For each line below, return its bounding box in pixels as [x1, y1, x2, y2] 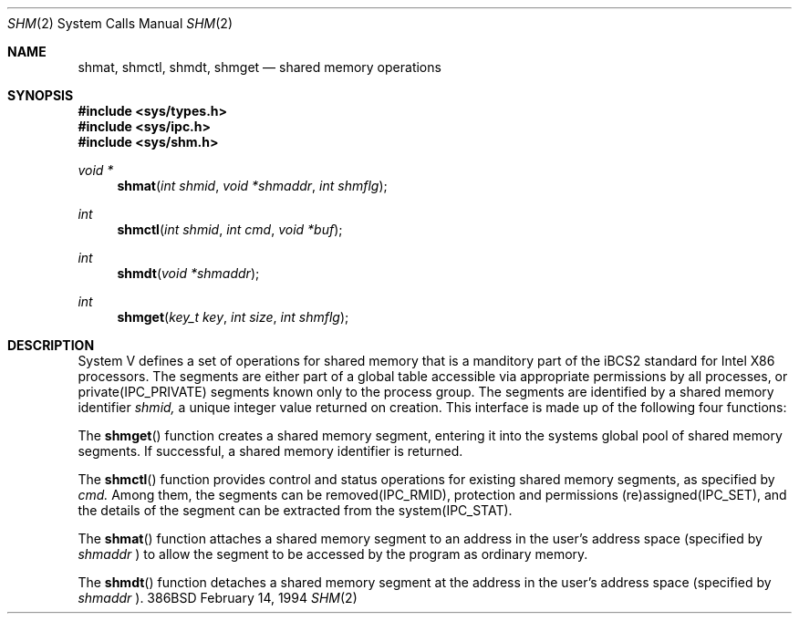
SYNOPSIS [7, 88, 74, 103]
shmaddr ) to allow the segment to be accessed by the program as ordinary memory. [78, 546, 588, 562]
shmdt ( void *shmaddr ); [117, 265, 260, 281]
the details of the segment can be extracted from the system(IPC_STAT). [78, 502, 513, 518]
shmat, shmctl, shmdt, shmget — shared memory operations [78, 59, 441, 75]
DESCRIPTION [7, 337, 95, 353]
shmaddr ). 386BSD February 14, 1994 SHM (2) [78, 590, 358, 605]
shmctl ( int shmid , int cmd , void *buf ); [117, 222, 343, 237]
